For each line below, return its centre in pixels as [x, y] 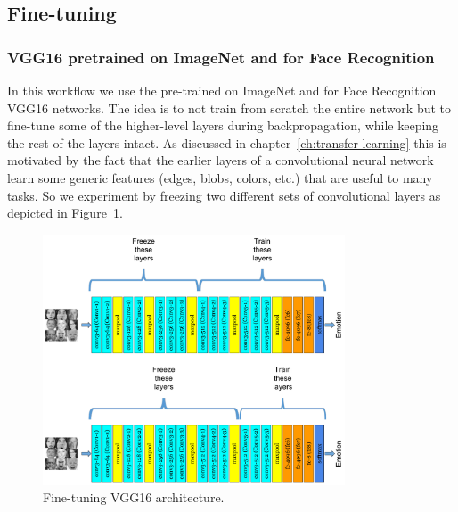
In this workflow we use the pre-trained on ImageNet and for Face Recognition [222, 90]
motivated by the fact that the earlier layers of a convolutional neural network [221, 160]
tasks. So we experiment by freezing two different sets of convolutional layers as [224, 195]
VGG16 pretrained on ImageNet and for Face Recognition [221, 57]
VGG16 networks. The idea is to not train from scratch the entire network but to [229, 107]
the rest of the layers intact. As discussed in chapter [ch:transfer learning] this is [227, 142]
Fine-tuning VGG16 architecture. [134, 497]
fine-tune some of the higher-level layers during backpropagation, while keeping [223, 125]
